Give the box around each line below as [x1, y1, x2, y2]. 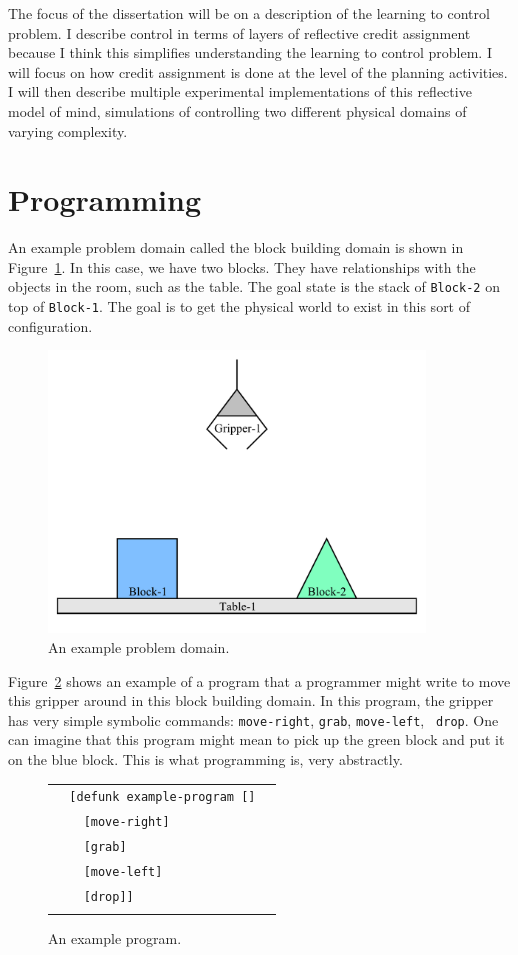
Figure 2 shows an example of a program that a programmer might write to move [8, 670, 511, 691]
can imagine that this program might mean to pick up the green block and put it [8, 729, 505, 750]
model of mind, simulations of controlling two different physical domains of [8, 100, 467, 121]
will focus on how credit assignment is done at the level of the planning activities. [8, 61, 508, 82]
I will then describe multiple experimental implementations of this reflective [8, 81, 472, 102]
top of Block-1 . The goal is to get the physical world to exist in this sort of [8, 296, 471, 317]
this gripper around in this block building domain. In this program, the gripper [8, 690, 494, 711]
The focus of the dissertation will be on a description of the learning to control [8, 3, 490, 23]
